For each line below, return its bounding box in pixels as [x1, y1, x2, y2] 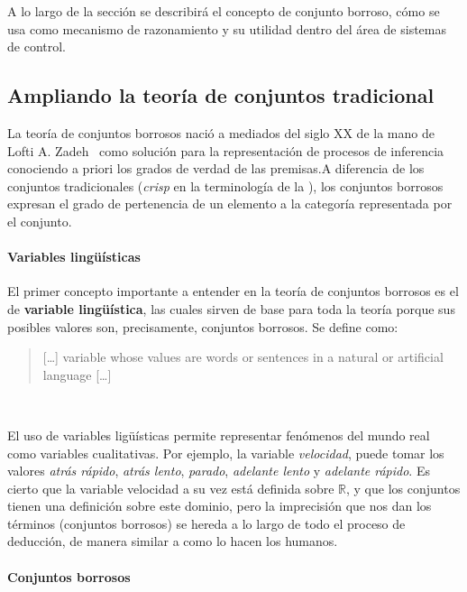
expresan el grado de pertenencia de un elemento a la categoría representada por [7, 194, 453, 213]
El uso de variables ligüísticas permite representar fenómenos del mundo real [7, 425, 430, 444]
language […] [42, 365, 112, 384]
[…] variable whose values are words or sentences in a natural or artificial [42, 347, 444, 366]
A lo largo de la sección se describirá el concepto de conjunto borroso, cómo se [7, 2, 440, 20]
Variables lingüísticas [7, 247, 141, 266]
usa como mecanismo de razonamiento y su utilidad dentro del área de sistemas [7, 19, 447, 38]
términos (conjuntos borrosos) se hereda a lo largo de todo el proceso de [7, 513, 406, 532]
